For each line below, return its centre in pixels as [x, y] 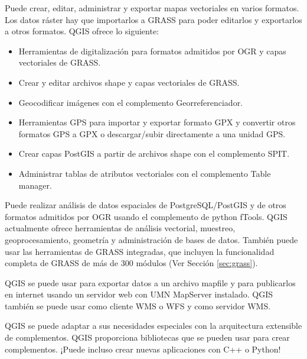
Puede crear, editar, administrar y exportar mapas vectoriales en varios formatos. [152, 8]
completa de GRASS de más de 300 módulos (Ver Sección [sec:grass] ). [131, 263]
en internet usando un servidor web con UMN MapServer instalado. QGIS [139, 294]
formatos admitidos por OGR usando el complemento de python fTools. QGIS [146, 216]
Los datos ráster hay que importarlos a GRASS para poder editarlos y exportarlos [153, 19]
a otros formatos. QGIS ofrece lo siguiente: [82, 31]
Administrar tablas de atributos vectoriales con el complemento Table [145, 173]
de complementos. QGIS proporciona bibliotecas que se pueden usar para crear [147, 337]
